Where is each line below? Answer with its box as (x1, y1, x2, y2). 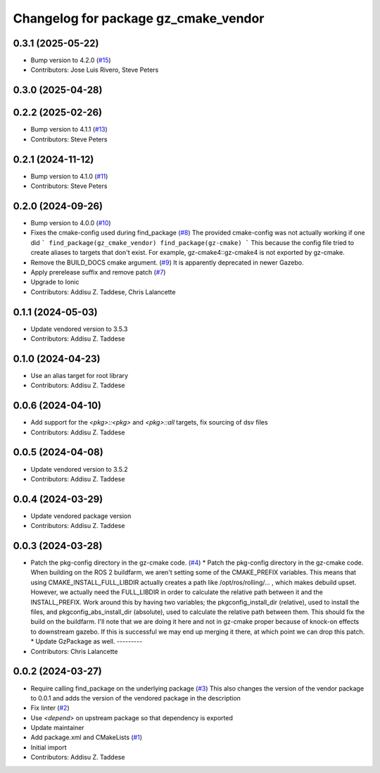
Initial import (30, 743, 67, 751)
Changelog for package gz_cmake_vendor (13, 11, 265, 26)
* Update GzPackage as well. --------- (30, 637, 143, 646)
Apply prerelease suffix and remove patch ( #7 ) (30, 268, 166, 276)
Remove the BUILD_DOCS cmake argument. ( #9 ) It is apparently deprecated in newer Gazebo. (30, 258, 304, 267)
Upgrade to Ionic (30, 278, 80, 287)
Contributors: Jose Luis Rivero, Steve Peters (30, 65, 159, 74)
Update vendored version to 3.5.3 (30, 325, 128, 333)
